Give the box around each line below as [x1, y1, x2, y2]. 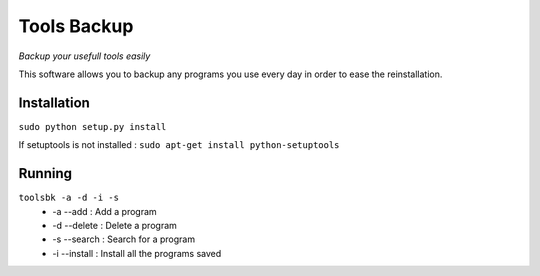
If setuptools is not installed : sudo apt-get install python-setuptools [18, 139, 340, 151]
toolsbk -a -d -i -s [18, 192, 120, 204]
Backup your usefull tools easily [18, 50, 151, 62]
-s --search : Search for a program [52, 233, 195, 245]
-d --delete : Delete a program [52, 219, 177, 231]
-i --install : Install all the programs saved [52, 247, 222, 259]
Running [18, 165, 73, 182]
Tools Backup [18, 15, 134, 37]
